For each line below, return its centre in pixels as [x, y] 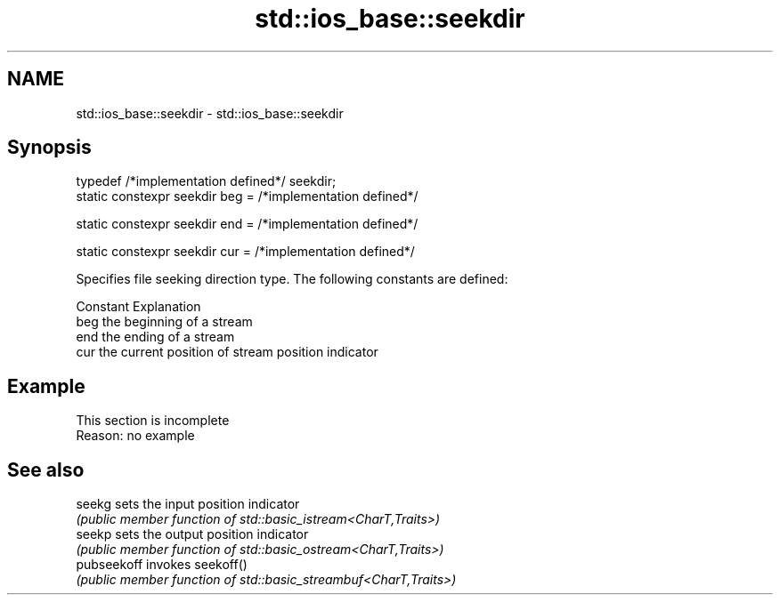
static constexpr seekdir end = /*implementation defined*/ [247, 224]
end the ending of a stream [155, 337]
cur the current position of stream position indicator [227, 352]
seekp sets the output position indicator [192, 534]
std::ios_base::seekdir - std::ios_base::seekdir [210, 113]
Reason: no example [135, 436]
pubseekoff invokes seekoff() [162, 565]
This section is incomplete [153, 421]
